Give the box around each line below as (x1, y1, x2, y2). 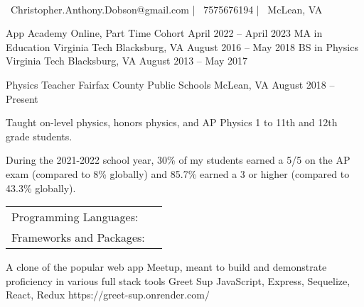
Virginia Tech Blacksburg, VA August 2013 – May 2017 (6, 53, 247, 68)
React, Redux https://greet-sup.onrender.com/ (6, 287, 210, 302)
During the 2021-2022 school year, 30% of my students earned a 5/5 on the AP (6, 152, 350, 167)
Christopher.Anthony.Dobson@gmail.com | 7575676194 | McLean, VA (10, 1, 323, 16)
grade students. (6, 128, 73, 143)
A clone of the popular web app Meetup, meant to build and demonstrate (6, 259, 327, 274)
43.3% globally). (6, 180, 76, 195)
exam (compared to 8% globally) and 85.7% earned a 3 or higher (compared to (6, 166, 350, 181)
